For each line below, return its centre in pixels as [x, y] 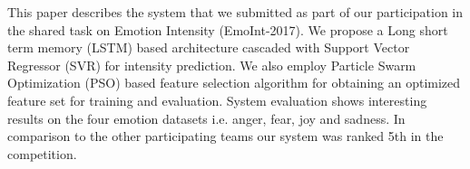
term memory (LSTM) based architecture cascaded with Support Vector [209, 47]
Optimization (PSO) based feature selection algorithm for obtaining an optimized [234, 83]
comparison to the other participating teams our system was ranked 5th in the [225, 136]
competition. [42, 153]
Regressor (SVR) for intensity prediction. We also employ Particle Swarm [212, 65]
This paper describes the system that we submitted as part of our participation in [235, 12]
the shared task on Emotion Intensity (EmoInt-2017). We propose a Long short [228, 29]
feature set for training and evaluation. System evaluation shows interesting [217, 100]
